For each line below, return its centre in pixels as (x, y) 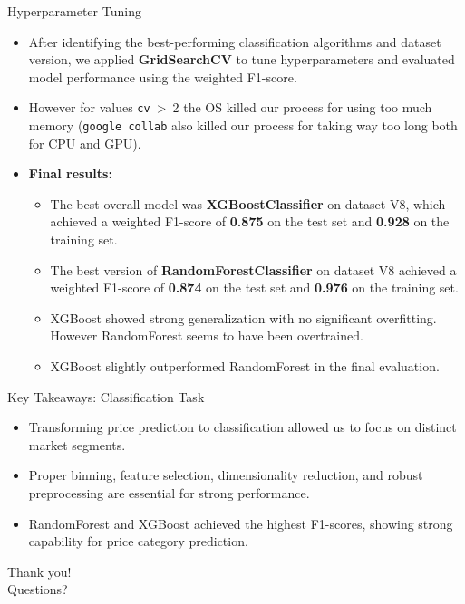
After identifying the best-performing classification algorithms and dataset (235, 41)
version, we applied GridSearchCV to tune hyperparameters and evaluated (242, 59)
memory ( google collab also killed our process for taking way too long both (243, 125)
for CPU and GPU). (85, 143)
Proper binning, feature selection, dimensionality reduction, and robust (226, 475)
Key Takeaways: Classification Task (106, 396)
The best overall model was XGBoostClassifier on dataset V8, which (248, 203)
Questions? (38, 589)
